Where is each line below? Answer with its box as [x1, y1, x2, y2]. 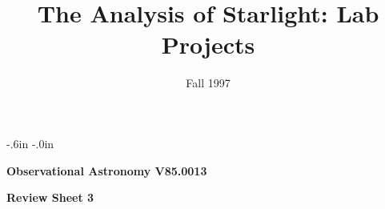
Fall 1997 [186, 74, 231, 91]
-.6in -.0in [6, 135, 54, 151]
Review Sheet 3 [6, 189, 94, 206]
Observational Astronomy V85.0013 [6, 162, 207, 179]
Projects [161, 28, 255, 61]
